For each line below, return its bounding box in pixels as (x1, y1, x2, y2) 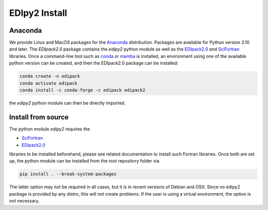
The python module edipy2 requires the (9, 126, 90, 132)
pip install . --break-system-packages (19, 171, 117, 177)
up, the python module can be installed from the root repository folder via (9, 158, 160, 164)
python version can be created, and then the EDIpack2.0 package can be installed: (9, 60, 179, 66)
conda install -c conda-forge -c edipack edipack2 (19, 87, 146, 93)
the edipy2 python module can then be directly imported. (9, 100, 126, 106)
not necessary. (9, 198, 40, 204)
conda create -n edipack (19, 73, 80, 79)
